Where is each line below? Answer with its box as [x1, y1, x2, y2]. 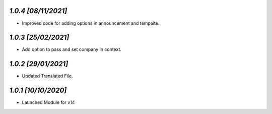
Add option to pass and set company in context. [22, 46, 122, 52]
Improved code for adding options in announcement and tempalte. [22, 20, 160, 26]
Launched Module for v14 [22, 99, 75, 105]
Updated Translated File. [22, 73, 73, 79]
